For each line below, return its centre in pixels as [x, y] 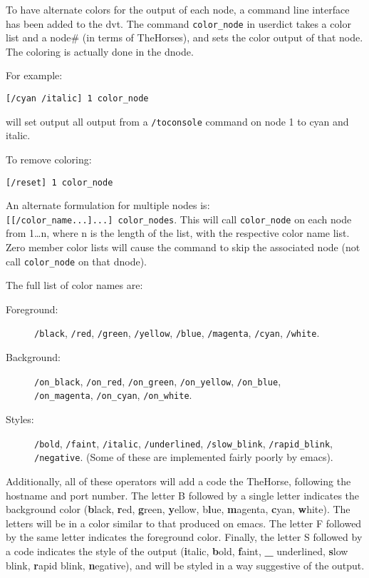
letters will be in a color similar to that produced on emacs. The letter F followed [184, 523]
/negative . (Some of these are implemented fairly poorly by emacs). [184, 457]
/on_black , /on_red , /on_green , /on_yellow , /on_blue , [158, 381]
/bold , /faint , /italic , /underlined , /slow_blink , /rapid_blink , [183, 443]
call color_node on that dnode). [77, 261]
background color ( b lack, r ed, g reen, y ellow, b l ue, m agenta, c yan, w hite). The [178, 509]
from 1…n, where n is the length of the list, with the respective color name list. [178, 233]
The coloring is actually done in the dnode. [100, 51]
